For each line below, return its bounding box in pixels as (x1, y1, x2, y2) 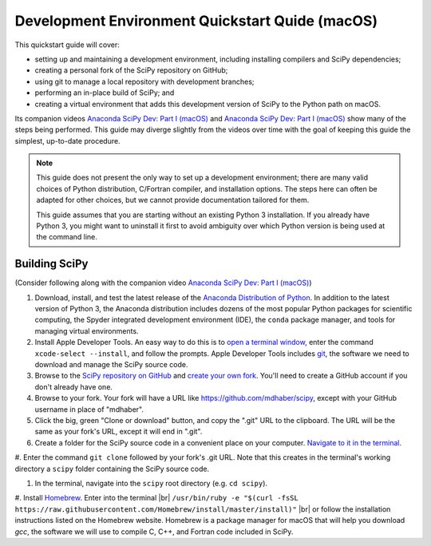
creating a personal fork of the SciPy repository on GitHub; (34, 65, 228, 75)
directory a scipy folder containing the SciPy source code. (14, 464, 210, 473)
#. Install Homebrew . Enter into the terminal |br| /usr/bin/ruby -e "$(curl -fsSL (14, 493, 299, 503)
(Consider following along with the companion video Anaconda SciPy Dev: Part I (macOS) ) (14, 278, 312, 287)
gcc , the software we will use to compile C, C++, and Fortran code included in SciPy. (14, 527, 294, 536)
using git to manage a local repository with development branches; (34, 77, 255, 86)
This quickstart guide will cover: (14, 40, 120, 49)
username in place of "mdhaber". (34, 404, 144, 414)
